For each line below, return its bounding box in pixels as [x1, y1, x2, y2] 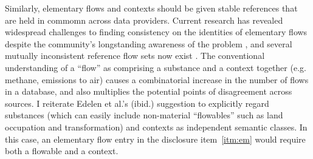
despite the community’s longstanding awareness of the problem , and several [5, 37, 292, 50]
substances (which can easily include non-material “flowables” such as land [5, 109, 283, 121]
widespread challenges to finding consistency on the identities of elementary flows [5, 25, 308, 38]
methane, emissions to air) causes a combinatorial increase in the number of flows [5, 73, 309, 86]
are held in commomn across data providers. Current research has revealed [5, 13, 283, 26]
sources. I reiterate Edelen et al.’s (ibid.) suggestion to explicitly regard [5, 96, 269, 109]
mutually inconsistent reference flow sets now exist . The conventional [5, 49, 265, 62]
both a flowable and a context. [5, 144, 119, 157]
